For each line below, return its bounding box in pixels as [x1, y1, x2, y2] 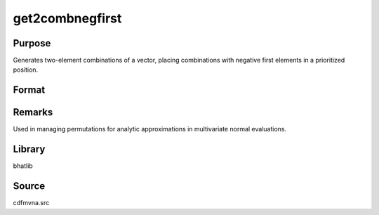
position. [13, 65, 39, 74]
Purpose [13, 37, 51, 49]
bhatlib [13, 162, 33, 170]
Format [13, 84, 46, 96]
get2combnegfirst [13, 11, 122, 26]
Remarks [13, 106, 53, 119]
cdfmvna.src [13, 199, 50, 207]
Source [13, 180, 46, 193]
